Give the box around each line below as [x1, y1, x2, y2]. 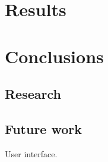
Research [5, 85, 61, 103]
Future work [5, 119, 82, 138]
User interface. [5, 147, 58, 160]
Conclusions [5, 43, 104, 68]
